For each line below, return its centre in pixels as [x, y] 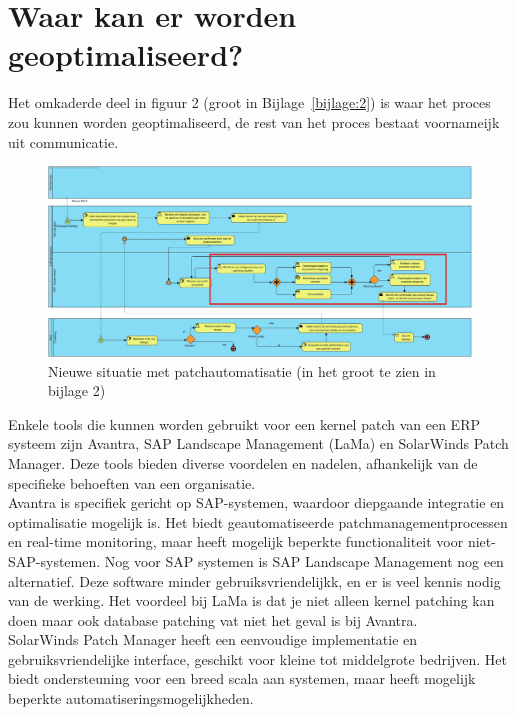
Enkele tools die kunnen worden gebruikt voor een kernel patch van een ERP [244, 423]
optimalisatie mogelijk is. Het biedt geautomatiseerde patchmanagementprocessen [258, 521]
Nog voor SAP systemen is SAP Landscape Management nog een [304, 560]
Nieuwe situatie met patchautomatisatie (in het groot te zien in [242, 370]
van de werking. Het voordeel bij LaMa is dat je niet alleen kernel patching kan [251, 600]
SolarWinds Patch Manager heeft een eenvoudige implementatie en [213, 639]
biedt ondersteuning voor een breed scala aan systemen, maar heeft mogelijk [242, 678]
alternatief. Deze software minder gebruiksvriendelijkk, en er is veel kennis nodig [254, 580]
